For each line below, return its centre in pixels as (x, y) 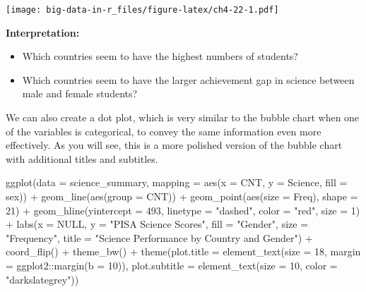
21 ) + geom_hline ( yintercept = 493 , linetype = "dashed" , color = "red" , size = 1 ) (183, 210)
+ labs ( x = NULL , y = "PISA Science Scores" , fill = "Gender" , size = (157, 224)
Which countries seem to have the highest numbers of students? (160, 56)
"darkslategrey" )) (42, 279)
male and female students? (80, 93)
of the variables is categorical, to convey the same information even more (164, 131)
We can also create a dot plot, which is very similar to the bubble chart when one (183, 117)
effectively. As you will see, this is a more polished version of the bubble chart (174, 145)
